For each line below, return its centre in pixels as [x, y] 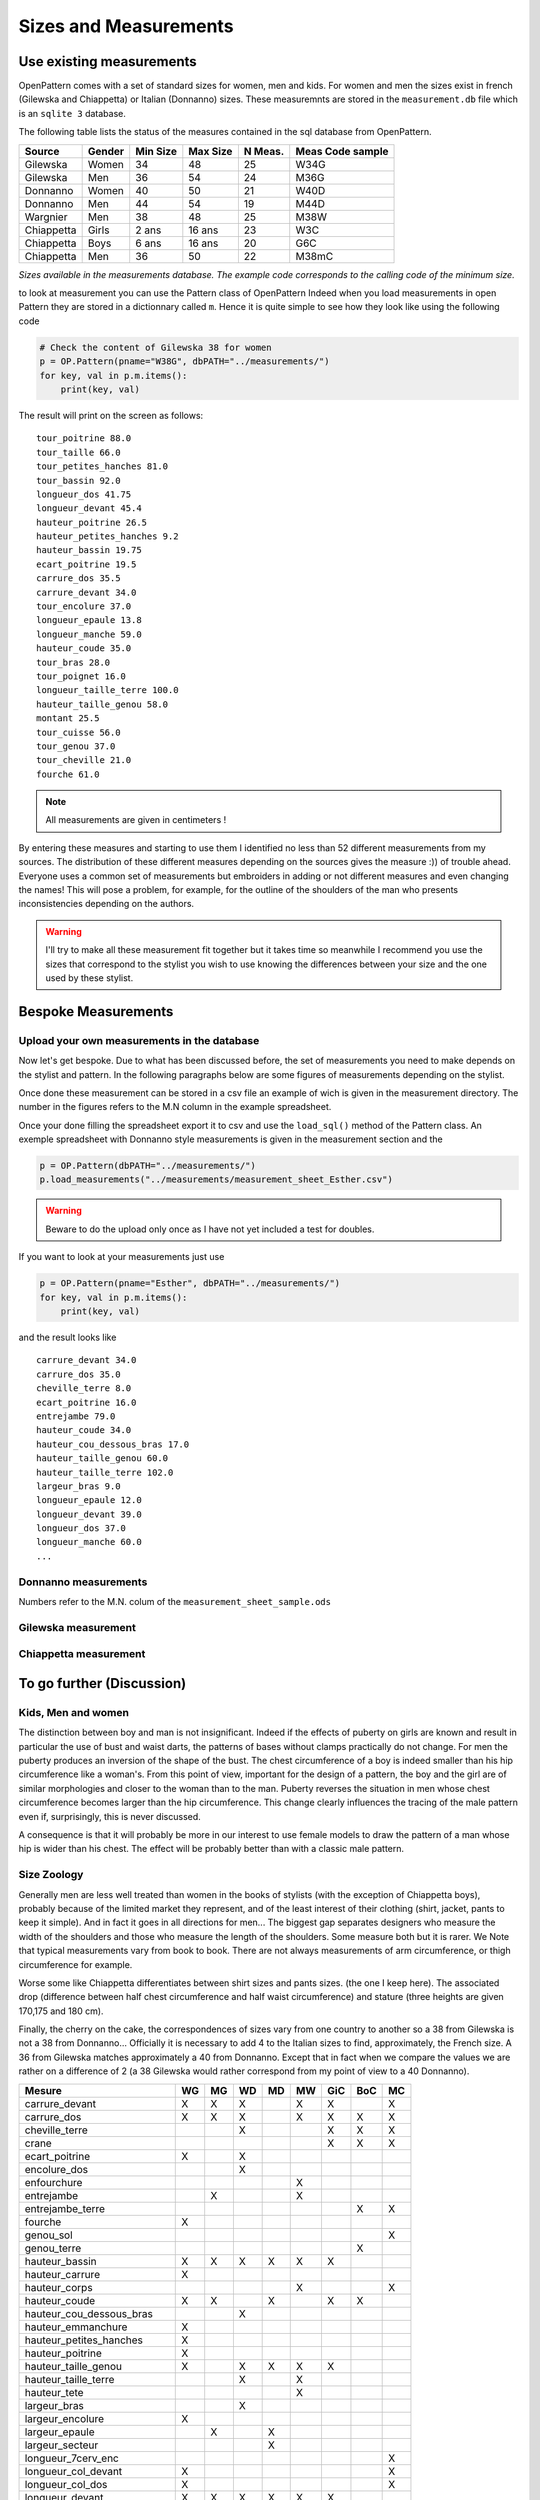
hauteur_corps [59, 2287]
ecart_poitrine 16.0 [86, 1402]
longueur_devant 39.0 [89, 1514]
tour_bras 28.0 [73, 662]
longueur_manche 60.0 [89, 1542]
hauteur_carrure [62, 2274]
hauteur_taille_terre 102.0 [105, 1472]
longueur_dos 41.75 [84, 494]
